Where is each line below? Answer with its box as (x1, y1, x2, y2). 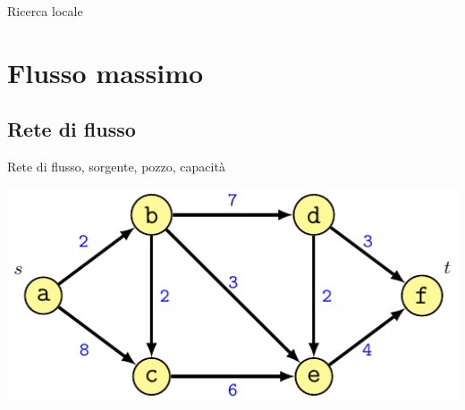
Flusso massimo (7, 54, 204, 90)
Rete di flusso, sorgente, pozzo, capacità (7, 157, 225, 176)
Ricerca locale (7, 2, 83, 20)
